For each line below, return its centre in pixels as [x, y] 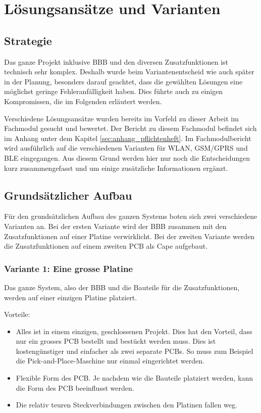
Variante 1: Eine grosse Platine [68, 268]
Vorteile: [17, 314]
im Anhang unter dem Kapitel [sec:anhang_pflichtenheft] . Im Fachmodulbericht [128, 138]
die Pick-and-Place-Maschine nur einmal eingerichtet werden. [110, 361]
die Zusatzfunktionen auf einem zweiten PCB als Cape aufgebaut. [106, 246]
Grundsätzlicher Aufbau [68, 195]
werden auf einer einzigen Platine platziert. [71, 297]
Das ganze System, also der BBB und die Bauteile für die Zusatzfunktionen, [122, 287]
